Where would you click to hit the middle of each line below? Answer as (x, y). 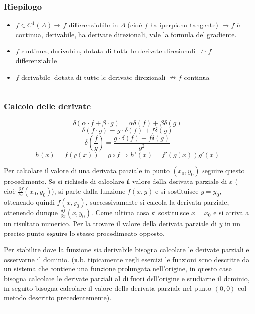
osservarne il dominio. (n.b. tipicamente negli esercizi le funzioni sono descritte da (127, 259)
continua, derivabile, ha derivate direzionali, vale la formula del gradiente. (126, 34)
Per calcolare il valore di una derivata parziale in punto (87, 170)
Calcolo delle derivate (48, 106)
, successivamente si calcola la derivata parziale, (157, 202)
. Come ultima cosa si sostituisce (140, 212)
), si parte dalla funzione (89, 191)
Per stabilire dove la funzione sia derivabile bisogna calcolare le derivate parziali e (127, 249)
